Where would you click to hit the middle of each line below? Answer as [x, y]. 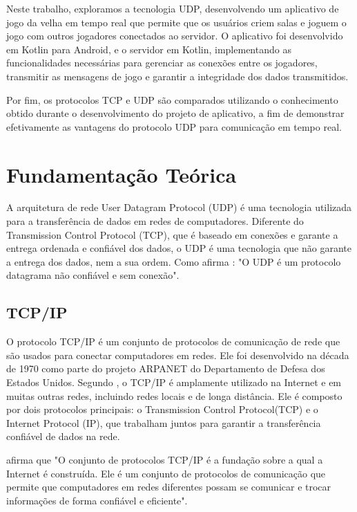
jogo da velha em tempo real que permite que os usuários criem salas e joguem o [176, 22]
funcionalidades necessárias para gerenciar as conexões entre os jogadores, [162, 63]
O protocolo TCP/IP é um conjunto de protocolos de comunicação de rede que [173, 341]
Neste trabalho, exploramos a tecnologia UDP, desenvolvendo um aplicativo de [173, 8]
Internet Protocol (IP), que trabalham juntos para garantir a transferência [164, 422]
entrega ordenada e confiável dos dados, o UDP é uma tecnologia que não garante [179, 248]
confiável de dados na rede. [63, 436]
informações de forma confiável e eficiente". [97, 500]
